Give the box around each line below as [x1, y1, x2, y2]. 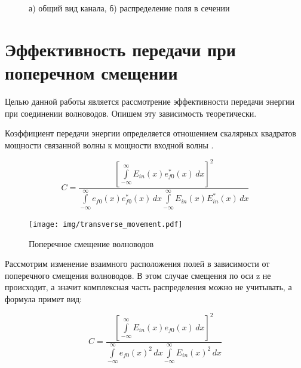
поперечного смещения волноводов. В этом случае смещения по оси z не [5, 269, 271, 281]
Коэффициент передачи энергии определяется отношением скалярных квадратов [5, 127, 296, 139]
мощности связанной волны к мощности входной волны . [5, 138, 214, 151]
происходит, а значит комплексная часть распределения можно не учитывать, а [5, 281, 292, 293]
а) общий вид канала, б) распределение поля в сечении [29, 2, 230, 14]
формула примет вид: [5, 292, 82, 305]
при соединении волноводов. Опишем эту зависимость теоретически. [5, 107, 257, 119]
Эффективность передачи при [5, 37, 236, 61]
